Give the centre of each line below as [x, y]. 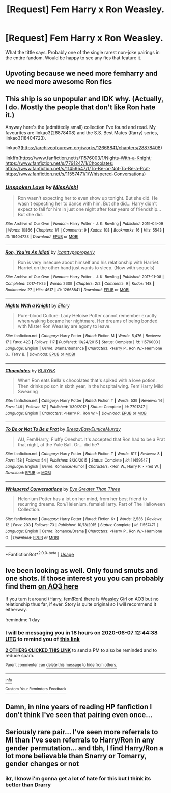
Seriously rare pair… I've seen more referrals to [82, 732]
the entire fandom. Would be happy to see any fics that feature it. [74, 58]
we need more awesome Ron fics [59, 82]
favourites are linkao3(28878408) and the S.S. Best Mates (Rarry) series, [82, 133]
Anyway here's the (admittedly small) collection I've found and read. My [81, 127]
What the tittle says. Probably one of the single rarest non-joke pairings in [82, 52]
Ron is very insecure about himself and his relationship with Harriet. [89, 262]
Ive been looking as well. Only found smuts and [82, 570]
